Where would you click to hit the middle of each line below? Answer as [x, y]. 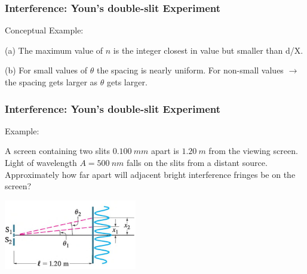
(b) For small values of [46, 70]
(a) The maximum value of [54, 50]
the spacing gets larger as [51, 82]
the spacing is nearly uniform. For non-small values [190, 70]
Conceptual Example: [44, 30]
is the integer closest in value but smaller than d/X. [208, 50]
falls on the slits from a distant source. [197, 162]
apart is [165, 151]
